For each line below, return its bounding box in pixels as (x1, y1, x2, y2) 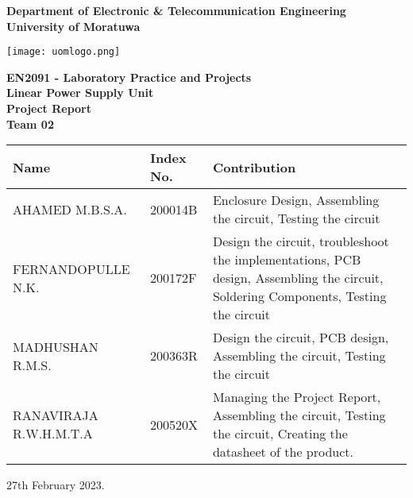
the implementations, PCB (212, 250, 361, 269)
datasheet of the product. (212, 442, 354, 461)
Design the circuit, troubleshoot (212, 232, 389, 251)
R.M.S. (13, 355, 52, 374)
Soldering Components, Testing (212, 287, 387, 306)
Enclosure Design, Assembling (212, 191, 380, 210)
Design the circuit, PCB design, (212, 328, 389, 347)
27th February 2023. (6, 477, 105, 493)
